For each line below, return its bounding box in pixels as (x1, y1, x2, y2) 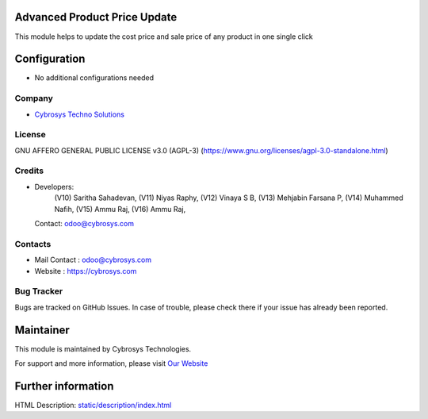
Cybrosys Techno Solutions (34, 110, 124, 119)
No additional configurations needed (34, 73, 155, 83)
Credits (14, 165, 44, 176)
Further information (14, 379, 114, 393)
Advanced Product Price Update (14, 10, 178, 24)
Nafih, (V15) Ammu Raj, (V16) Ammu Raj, (54, 204, 186, 213)
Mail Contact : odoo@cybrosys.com (34, 255, 152, 265)
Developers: (34, 182, 75, 191)
